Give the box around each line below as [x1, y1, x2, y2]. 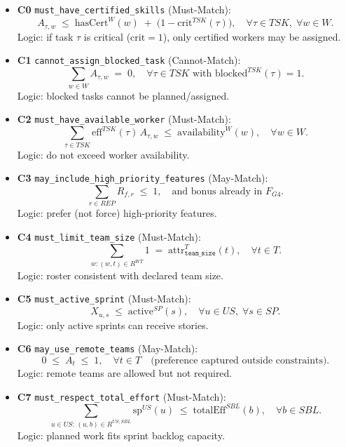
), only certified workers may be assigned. [162, 29, 341, 44]
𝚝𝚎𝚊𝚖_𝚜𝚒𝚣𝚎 [184, 250, 216, 258]
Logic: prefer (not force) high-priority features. [17, 206, 217, 220]
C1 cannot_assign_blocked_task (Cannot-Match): [17, 53, 241, 67]
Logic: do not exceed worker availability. [17, 147, 190, 161]
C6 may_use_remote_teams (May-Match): [17, 341, 198, 356]
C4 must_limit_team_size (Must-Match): [17, 229, 201, 243]
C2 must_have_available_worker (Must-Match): [17, 112, 231, 126]
